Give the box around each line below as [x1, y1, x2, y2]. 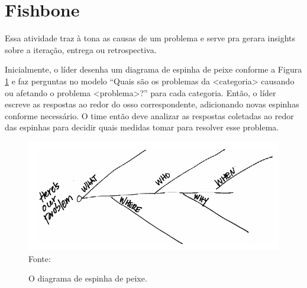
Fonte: [28, 252, 51, 264]
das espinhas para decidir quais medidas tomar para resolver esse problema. [5, 121, 279, 133]
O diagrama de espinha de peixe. [28, 272, 147, 284]
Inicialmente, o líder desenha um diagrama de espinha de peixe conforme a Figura [5, 63, 302, 76]
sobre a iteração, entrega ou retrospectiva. [5, 43, 157, 55]
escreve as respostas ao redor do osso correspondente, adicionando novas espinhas [5, 98, 299, 110]
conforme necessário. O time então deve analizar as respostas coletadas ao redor [5, 109, 294, 122]
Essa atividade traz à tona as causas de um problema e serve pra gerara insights [5, 32, 295, 44]
